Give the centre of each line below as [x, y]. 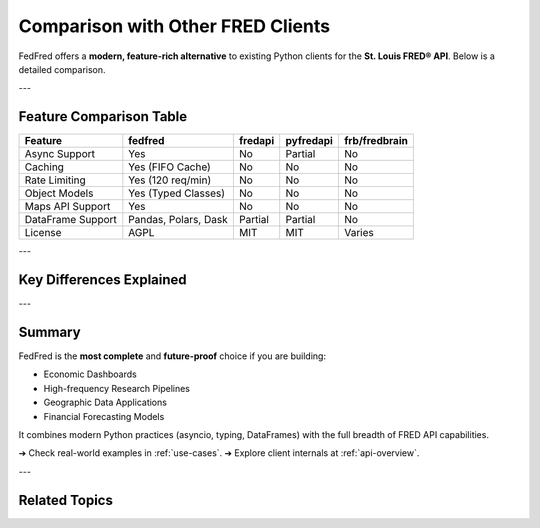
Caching [44, 167]
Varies [358, 233]
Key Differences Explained [102, 280]
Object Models [59, 193]
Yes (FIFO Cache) [170, 167]
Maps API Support [67, 207]
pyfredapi [309, 141]
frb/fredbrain [376, 141]
